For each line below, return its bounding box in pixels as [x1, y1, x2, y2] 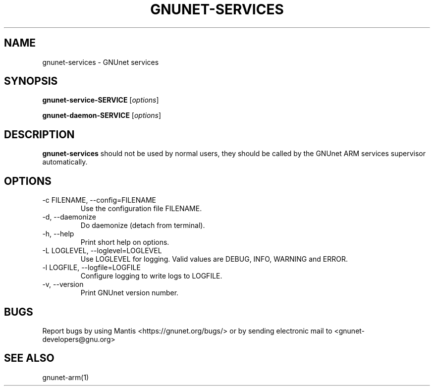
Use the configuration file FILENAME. [80, 204, 202, 213]
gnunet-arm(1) [42, 373, 89, 382]
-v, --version [42, 280, 84, 289]
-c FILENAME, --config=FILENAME [42, 196, 156, 205]
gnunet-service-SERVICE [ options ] [42, 96, 159, 105]
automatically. [42, 158, 88, 167]
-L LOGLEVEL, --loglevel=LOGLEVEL [42, 246, 162, 255]
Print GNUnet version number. [80, 288, 179, 297]
